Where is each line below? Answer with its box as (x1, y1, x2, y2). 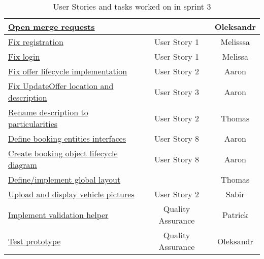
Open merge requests (8, 21, 95, 32)
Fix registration (8, 36, 63, 48)
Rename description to (8, 106, 88, 118)
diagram (8, 159, 37, 170)
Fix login (8, 51, 40, 62)
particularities (8, 118, 58, 129)
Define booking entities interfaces (8, 133, 126, 144)
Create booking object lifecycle (8, 147, 118, 159)
